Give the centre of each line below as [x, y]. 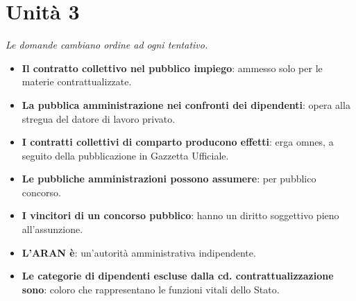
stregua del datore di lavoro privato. [99, 118]
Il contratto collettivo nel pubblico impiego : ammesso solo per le [172, 68]
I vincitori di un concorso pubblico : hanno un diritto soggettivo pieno [180, 215]
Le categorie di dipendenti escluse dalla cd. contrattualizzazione [178, 276]
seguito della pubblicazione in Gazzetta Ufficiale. [125, 155]
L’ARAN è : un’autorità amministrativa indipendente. [139, 252]
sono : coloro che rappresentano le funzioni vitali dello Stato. [151, 289]
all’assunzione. [52, 229]
